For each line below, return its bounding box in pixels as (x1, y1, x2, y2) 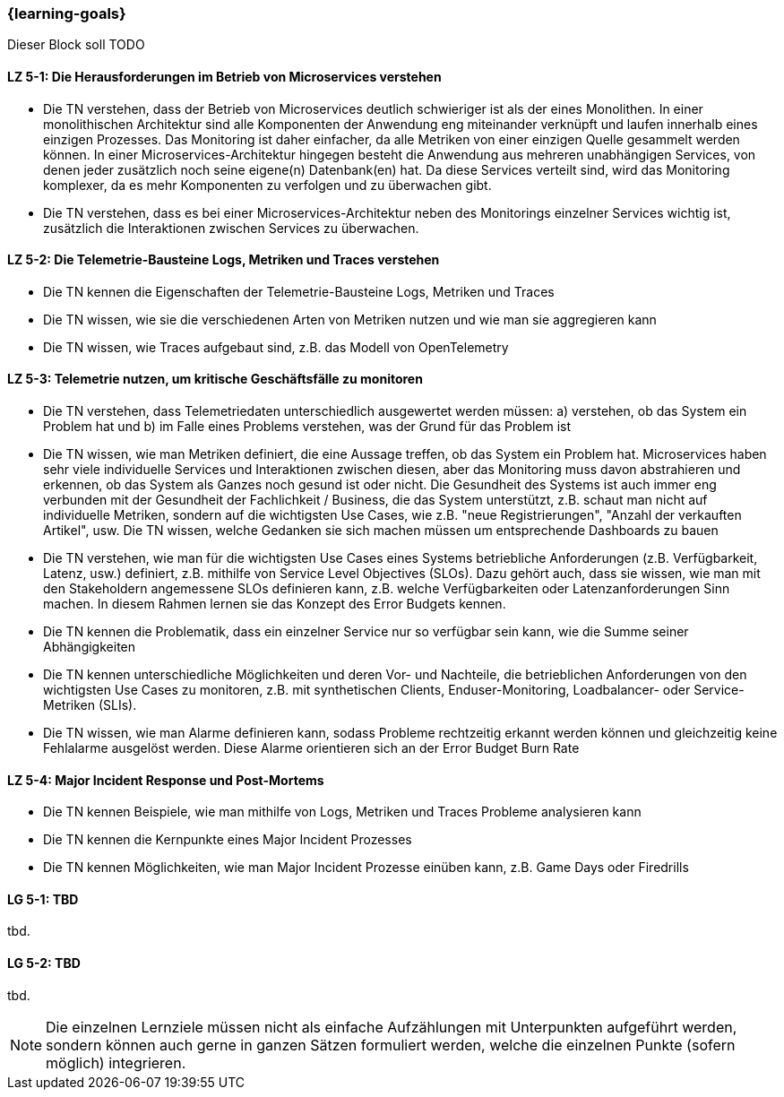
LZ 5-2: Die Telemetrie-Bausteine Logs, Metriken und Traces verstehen (7, 252, 440, 268)
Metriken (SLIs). (43, 697, 137, 713)
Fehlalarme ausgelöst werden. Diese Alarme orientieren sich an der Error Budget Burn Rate (43, 740, 580, 756)
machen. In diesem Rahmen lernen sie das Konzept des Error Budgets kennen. (43, 596, 506, 612)
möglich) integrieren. (46, 1053, 186, 1072)
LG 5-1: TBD (7, 891, 79, 907)
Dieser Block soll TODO (7, 37, 145, 53)
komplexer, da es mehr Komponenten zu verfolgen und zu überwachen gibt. (43, 177, 492, 193)
